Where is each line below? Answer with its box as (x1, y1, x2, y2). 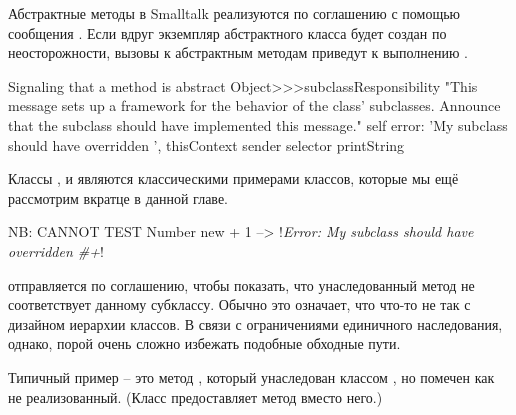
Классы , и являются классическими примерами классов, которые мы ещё (8, 168, 459, 189)
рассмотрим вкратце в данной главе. (8, 187, 228, 208)
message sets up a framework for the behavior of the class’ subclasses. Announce (8, 95, 501, 116)
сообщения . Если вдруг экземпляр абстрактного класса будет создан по (8, 22, 447, 43)
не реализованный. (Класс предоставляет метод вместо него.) (8, 386, 383, 407)
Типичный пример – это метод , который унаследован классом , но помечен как (8, 366, 495, 387)
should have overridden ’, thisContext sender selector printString (8, 134, 405, 155)
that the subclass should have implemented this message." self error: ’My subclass (8, 114, 508, 135)
